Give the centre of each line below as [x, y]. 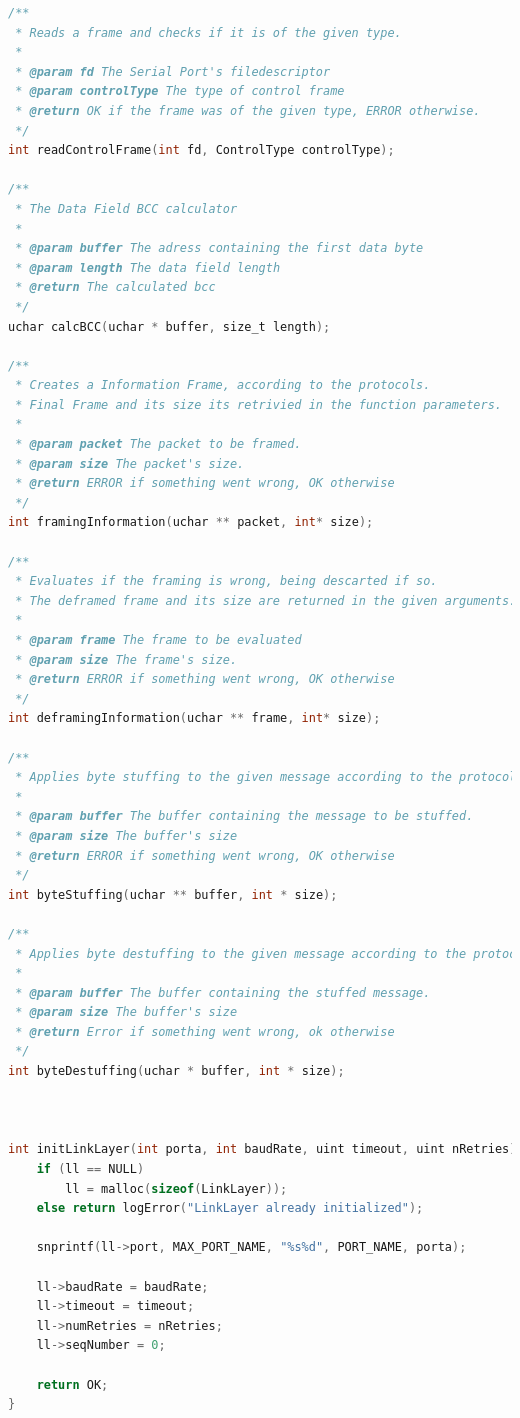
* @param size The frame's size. [126, 659]
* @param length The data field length [148, 267]
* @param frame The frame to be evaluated [158, 640]
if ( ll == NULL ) [90, 1169]
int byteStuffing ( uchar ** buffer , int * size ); [173, 894]
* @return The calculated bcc [115, 287]
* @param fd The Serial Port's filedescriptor [173, 71]
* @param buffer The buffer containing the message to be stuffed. [244, 816]
